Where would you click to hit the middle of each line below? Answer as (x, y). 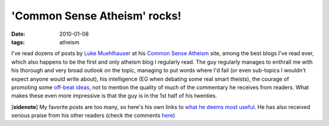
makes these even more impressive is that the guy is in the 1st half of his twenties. (114, 96)
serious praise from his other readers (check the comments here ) (93, 116)
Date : (18, 34)
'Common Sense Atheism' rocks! (96, 16)
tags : (18, 42)
